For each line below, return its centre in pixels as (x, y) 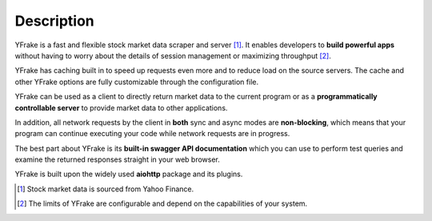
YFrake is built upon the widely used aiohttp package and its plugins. (129, 174)
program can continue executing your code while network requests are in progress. (152, 134)
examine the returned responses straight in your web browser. (117, 159)
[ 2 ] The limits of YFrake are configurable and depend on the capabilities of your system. (162, 203)
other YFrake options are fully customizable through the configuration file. (137, 82)
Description (55, 21)
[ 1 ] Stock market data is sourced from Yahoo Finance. (106, 189)
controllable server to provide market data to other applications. (121, 107)
